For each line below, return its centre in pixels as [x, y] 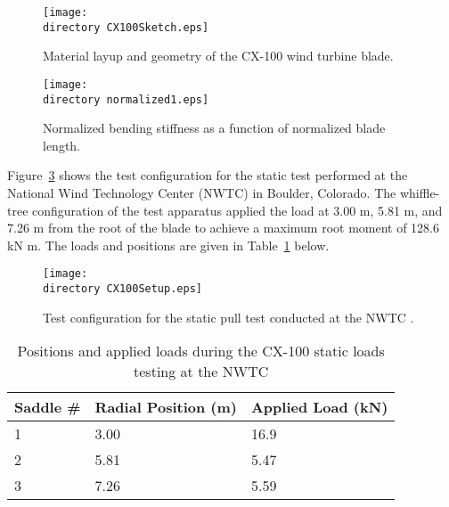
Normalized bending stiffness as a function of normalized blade [214, 128]
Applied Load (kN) [319, 407]
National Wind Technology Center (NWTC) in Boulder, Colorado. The [202, 192]
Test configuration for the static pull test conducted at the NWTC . [229, 317]
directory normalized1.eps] [126, 99]
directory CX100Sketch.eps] [126, 27]
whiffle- [420, 192]
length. [62, 145]
